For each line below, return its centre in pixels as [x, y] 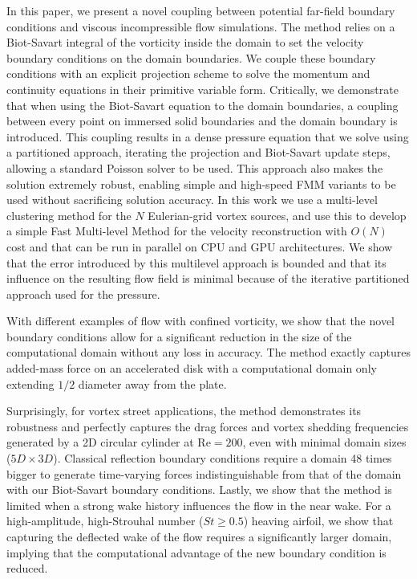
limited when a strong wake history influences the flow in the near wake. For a [199, 505]
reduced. [27, 568]
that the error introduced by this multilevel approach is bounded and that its [196, 262]
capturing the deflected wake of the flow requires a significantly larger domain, [199, 536]
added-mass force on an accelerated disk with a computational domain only [192, 368]
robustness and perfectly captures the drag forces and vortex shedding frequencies [208, 426]
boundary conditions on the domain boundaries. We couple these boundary [191, 57]
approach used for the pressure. [83, 294]
